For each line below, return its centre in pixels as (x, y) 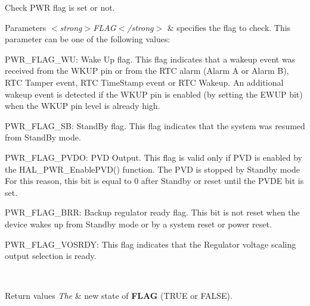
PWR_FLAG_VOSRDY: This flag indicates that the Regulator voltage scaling (151, 244)
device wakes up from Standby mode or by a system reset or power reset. (138, 224)
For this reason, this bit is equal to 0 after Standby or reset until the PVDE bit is (154, 181)
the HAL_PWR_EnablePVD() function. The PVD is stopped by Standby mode (152, 169)
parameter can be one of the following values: (88, 39)
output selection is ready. (51, 256)
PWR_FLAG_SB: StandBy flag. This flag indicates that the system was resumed (155, 125)
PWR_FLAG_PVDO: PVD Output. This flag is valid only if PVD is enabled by (154, 157)
